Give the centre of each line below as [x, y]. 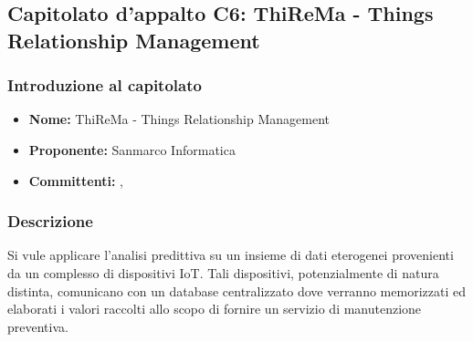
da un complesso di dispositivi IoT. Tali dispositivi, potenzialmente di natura [223, 272]
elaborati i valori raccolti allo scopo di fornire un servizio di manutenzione [215, 309]
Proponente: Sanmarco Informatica [132, 149]
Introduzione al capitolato [105, 85]
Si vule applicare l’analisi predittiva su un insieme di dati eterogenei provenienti [231, 255]
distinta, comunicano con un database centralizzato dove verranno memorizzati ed [236, 290]
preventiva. [38, 326]
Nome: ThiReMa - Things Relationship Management [179, 119]
